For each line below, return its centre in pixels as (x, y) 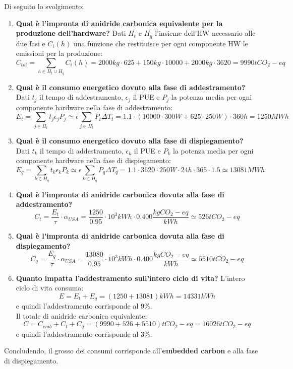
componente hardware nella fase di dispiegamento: (93, 160)
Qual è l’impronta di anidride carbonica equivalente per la (119, 23)
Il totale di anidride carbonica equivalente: (81, 315)
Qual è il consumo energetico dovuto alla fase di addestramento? (131, 87)
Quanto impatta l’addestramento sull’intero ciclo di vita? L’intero (130, 278)
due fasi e (31, 43)
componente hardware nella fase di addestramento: (94, 107)
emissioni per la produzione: (59, 53)
